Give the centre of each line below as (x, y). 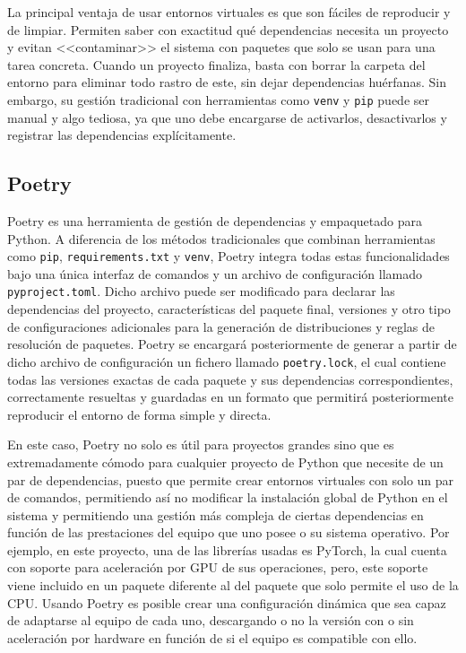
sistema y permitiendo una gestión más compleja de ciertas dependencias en (216, 514)
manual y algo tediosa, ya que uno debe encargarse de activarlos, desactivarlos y (227, 117)
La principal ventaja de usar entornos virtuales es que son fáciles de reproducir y (229, 12)
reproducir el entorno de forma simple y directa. (139, 414)
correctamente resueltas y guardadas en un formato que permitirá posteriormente (231, 397)
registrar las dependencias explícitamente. (122, 135)
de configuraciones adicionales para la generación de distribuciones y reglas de (221, 326)
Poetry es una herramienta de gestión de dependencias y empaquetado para (215, 221)
